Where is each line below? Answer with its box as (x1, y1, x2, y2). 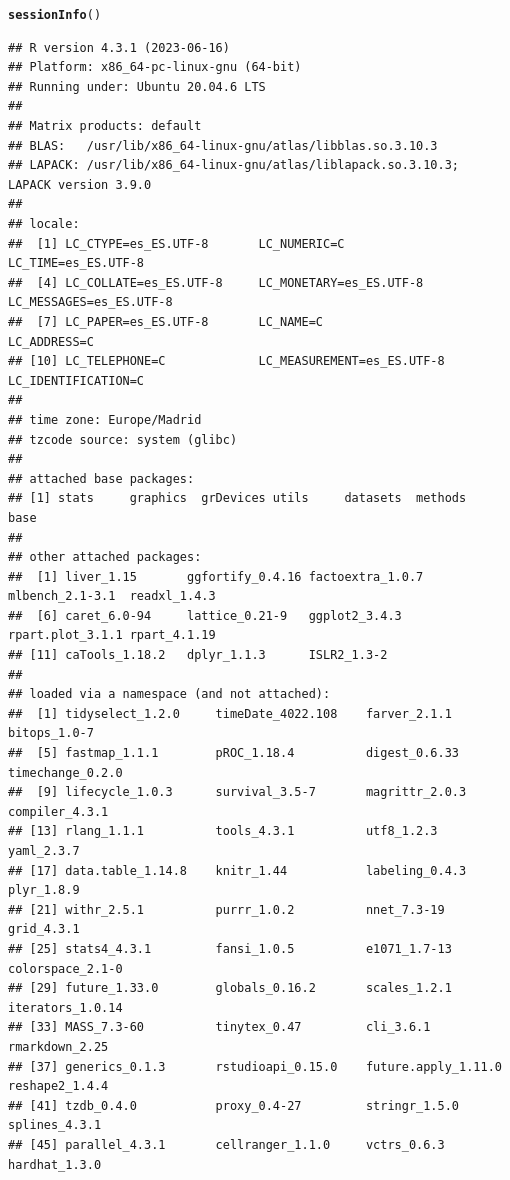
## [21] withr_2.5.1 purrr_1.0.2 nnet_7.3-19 (8, 902, 445, 917)
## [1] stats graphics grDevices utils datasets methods (8, 491, 467, 506)
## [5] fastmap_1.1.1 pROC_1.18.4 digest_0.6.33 (8, 746, 460, 761)
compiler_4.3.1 (8, 804, 109, 819)
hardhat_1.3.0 (8, 1157, 102, 1172)
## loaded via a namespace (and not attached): (8, 687, 331, 702)
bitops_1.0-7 (8, 726, 94, 741)
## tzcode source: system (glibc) (8, 432, 238, 447)
